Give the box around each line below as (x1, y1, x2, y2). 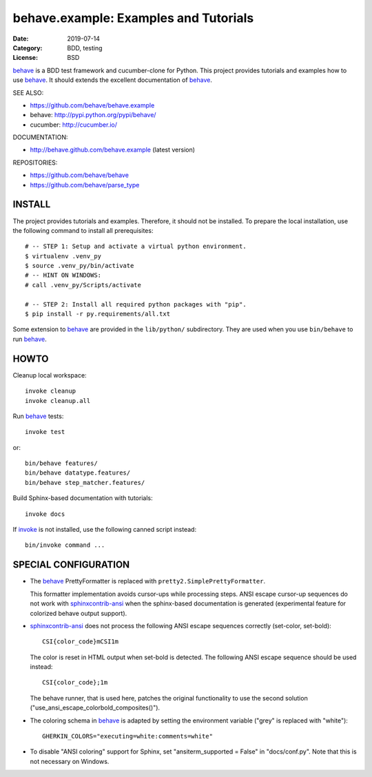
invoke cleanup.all (25, 397, 91, 404)
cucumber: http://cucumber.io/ (30, 121, 117, 129)
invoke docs (25, 510, 65, 518)
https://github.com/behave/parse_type (30, 180, 140, 189)
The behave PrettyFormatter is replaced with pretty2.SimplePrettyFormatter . (30, 577, 265, 586)
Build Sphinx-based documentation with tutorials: (12, 494, 153, 502)
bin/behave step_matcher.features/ (25, 479, 145, 486)
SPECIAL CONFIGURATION (12, 559, 130, 571)
